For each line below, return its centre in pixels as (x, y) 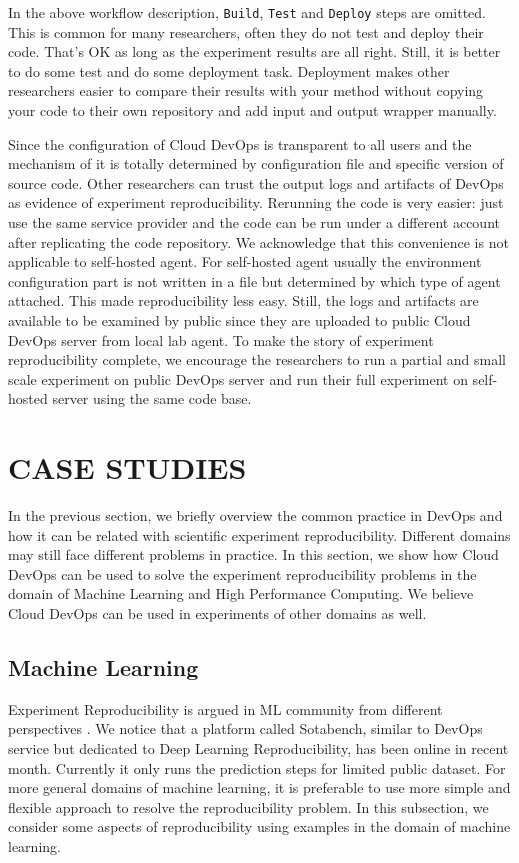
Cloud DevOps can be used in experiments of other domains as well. (217, 613)
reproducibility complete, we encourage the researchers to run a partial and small (257, 359)
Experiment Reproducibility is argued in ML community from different (225, 708)
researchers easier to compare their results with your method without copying (246, 90)
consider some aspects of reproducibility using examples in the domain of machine (259, 826)
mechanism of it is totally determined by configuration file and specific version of (256, 163)
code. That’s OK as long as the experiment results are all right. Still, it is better (254, 51)
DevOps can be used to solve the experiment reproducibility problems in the (242, 573)
